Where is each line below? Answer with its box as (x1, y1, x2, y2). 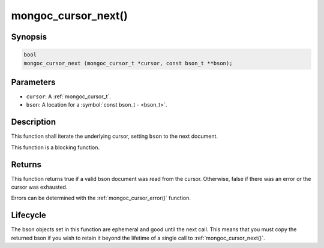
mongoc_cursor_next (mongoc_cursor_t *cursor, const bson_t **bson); (23, 60, 233, 66)
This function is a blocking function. (11, 144, 100, 151)
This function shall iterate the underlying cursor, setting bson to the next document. (11, 132, 218, 140)
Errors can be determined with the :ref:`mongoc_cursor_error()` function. (11, 195, 191, 202)
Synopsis (11, 32, 47, 42)
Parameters (11, 77, 56, 87)
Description (11, 117, 56, 127)
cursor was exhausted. (11, 183, 68, 191)
